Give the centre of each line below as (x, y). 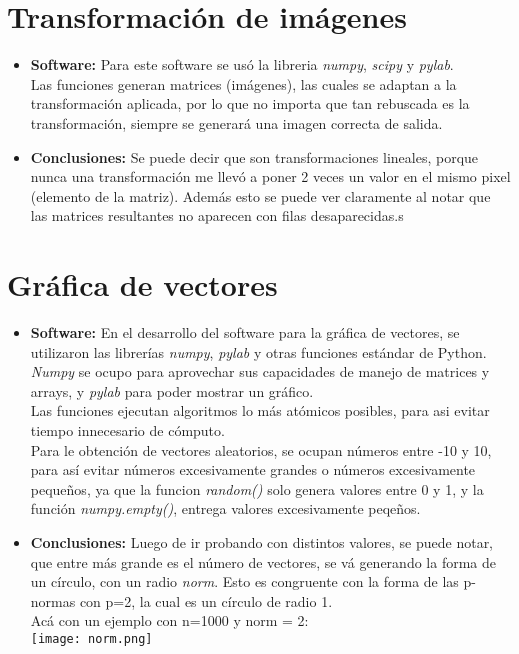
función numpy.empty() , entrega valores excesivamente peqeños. (225, 508)
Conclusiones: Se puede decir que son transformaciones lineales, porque (254, 156)
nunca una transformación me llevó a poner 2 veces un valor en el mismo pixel (270, 176)
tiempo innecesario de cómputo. (127, 429)
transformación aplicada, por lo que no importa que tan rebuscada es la (250, 103)
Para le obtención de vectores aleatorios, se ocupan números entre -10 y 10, (261, 449)
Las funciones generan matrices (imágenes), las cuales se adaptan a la (243, 83)
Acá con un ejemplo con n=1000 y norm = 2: (169, 620)
